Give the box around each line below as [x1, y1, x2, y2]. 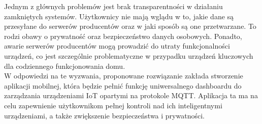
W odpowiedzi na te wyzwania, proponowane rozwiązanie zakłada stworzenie [4, 70, 243, 81]
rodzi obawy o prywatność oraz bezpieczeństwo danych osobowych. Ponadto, [4, 30, 242, 41]
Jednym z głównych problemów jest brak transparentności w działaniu [4, 1, 223, 11]
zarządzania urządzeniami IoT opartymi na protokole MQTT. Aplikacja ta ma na [4, 90, 258, 101]
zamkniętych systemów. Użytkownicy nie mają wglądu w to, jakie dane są [4, 11, 234, 21]
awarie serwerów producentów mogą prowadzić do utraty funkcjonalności [4, 40, 230, 51]
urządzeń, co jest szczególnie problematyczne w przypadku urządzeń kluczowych [4, 50, 253, 61]
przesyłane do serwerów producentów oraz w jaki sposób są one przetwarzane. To [4, 21, 256, 31]
